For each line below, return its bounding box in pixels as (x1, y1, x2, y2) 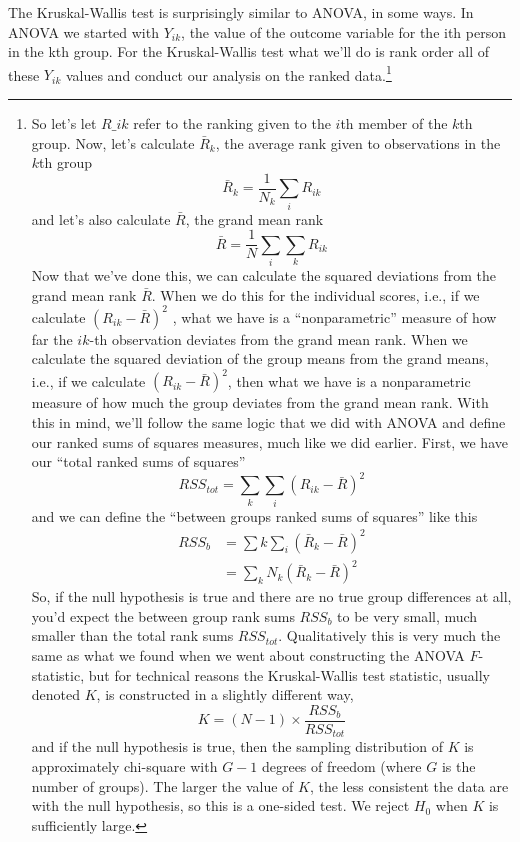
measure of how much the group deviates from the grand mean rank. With (31, 392, 489, 413)
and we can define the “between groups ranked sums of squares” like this (31, 505, 478, 526)
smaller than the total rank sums (31, 625, 234, 646)
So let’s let (31, 113, 97, 134)
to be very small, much (337, 605, 478, 626)
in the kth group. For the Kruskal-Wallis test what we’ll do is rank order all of (8, 41, 490, 62)
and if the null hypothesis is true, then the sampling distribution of (31, 736, 443, 757)
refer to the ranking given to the (133, 113, 331, 134)
